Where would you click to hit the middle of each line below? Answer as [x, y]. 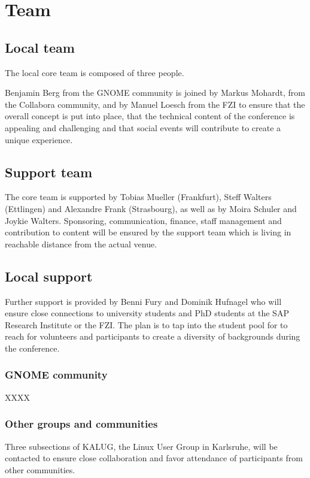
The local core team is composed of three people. [95, 72]
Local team [40, 47]
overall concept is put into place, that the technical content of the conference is [150, 116]
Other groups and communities [81, 424]
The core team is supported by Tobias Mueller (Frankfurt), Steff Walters [138, 197]
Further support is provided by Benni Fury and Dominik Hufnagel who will [143, 301]
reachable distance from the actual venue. [81, 243]
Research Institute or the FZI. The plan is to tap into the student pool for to [146, 324]
